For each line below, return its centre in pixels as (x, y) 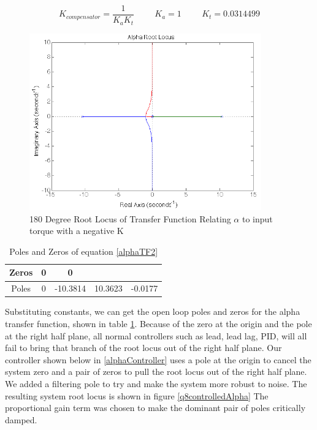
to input (257, 218)
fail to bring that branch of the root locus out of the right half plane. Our (143, 348)
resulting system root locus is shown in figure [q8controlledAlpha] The (137, 395)
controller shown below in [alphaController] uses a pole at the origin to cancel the (158, 359)
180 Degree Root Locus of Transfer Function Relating (130, 218)
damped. (21, 419)
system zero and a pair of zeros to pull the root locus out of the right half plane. (156, 372)
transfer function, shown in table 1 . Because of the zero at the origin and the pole (158, 323)
